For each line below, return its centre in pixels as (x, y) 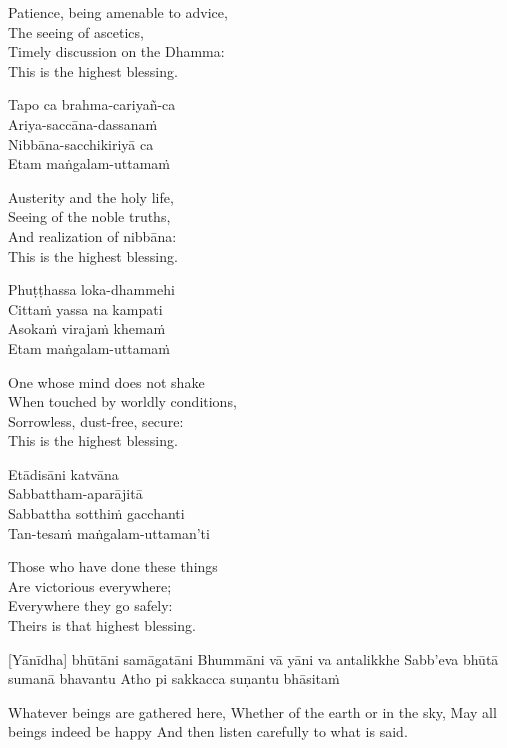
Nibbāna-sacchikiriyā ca (81, 143)
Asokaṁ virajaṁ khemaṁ (87, 328)
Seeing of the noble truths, (89, 216)
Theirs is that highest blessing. (102, 625)
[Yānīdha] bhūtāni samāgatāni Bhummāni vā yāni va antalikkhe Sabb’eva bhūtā (253, 658)
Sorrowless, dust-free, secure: (96, 420)
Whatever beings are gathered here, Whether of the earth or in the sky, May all (252, 711)
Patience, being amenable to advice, (118, 12)
